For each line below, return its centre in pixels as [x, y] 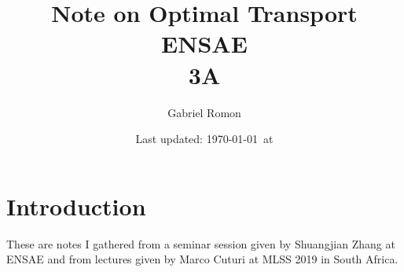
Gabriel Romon [204, 112]
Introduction [76, 206]
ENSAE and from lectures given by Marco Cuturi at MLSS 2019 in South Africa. [202, 259]
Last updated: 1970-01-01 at [204, 139]
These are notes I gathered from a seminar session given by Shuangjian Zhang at [201, 243]
